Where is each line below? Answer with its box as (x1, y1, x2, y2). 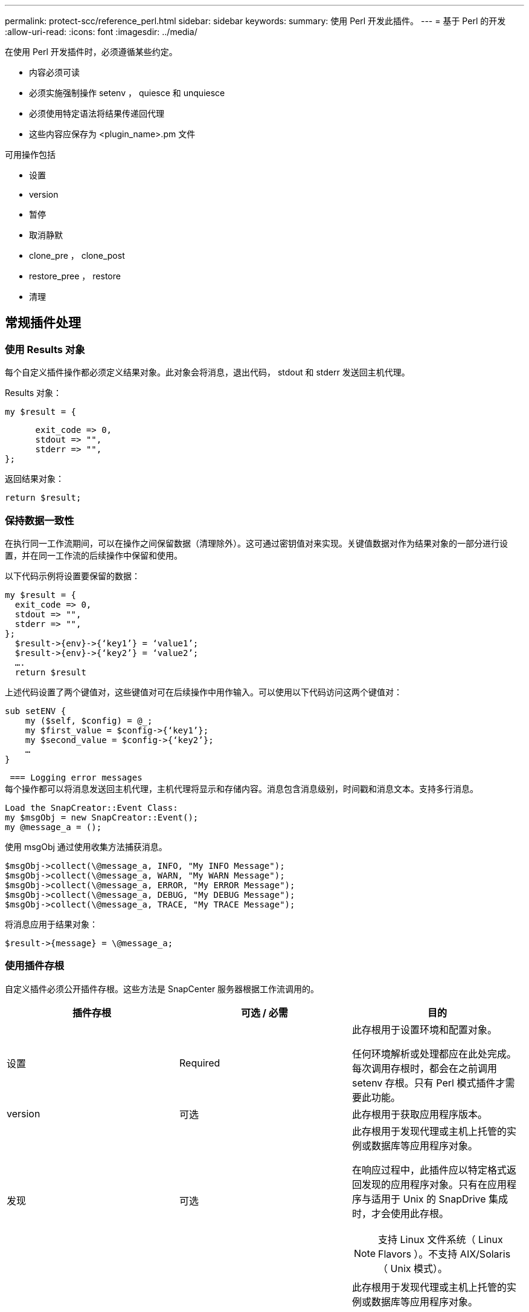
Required (179, 1056, 220, 1069)
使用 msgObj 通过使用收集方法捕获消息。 (5, 841, 167, 852)
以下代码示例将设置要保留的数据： (5, 570, 140, 581)
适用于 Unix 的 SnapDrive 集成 (371, 1192, 508, 1205)
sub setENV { (5, 706, 66, 716)
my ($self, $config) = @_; (25, 715, 153, 726)
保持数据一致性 (5, 514, 74, 527)
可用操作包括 (5, 149, 56, 160)
